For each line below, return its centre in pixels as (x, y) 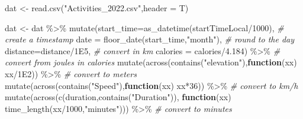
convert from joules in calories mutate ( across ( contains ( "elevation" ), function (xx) (151, 62)
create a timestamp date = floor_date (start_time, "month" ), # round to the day (149, 39)
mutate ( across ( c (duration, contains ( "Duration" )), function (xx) (118, 97)
